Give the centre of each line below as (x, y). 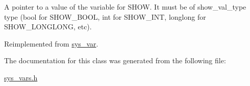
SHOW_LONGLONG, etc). (48, 27)
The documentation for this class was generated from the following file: (115, 60)
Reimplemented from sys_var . (51, 43)
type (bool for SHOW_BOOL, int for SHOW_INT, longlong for (105, 16)
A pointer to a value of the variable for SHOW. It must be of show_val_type (125, 7)
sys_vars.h (21, 77)
